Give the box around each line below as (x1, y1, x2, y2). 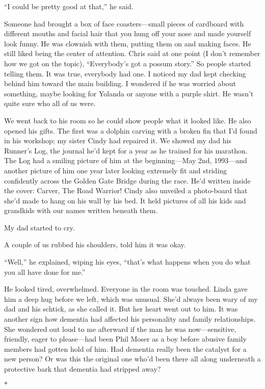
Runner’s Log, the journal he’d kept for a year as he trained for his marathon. (4, 145, 248, 155)
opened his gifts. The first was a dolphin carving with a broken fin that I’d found (4, 125, 257, 136)
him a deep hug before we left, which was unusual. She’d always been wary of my (4, 293, 258, 304)
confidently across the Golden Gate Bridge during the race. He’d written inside (4, 175, 251, 186)
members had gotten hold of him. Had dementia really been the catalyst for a (4, 343, 247, 354)
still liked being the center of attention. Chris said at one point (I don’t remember (4, 48, 260, 59)
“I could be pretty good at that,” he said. (4, 1, 134, 11)
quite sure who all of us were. (4, 98, 96, 109)
